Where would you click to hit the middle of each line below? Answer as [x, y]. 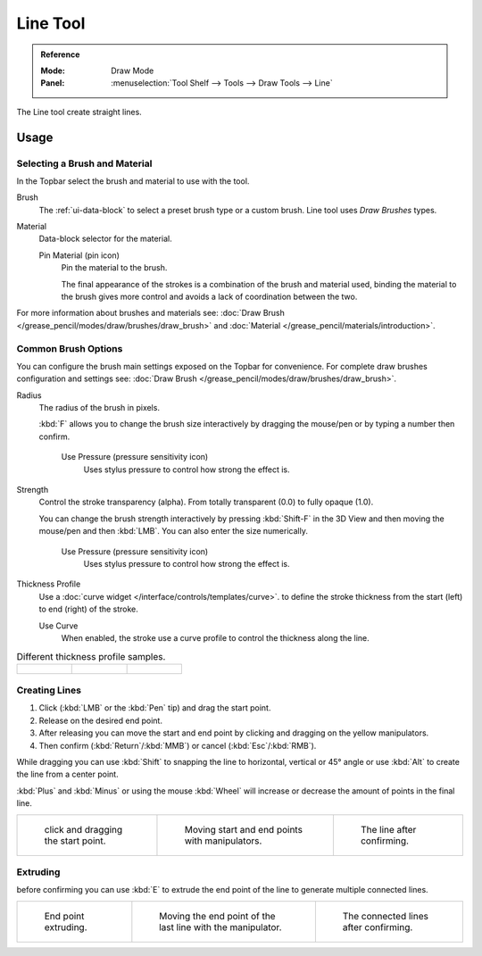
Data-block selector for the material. [106, 239]
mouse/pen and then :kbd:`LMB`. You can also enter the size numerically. [173, 531]
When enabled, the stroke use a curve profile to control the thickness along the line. [215, 637]
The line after [388, 829]
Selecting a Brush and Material [84, 163]
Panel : [53, 83]
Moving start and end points [244, 829]
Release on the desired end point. [100, 720]
